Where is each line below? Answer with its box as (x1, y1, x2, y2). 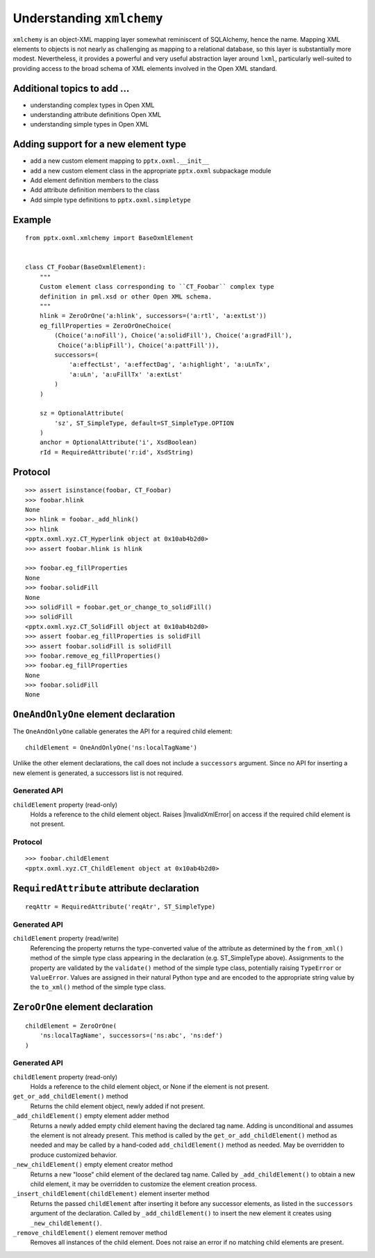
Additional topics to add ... (12, 82, 130, 94)
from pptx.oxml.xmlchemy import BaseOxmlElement (25, 234, 194, 242)
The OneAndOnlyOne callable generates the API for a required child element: (12, 727, 233, 735)
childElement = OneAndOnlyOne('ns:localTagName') (25, 743, 198, 751)
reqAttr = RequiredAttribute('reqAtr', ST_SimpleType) (25, 903, 216, 911)
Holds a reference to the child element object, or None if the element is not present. (30, 1083, 270, 1091)
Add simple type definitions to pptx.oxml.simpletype (30, 196, 191, 204)
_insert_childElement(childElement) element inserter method (12, 1190, 210, 1198)
